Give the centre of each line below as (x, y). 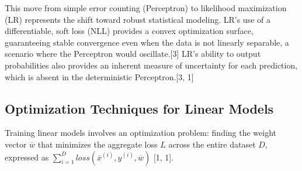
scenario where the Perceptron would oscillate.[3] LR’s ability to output (133, 54)
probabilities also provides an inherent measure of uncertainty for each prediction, (151, 65)
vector (16, 144)
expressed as (27, 157)
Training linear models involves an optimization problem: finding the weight (141, 133)
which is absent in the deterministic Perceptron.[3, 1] (99, 76)
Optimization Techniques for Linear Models (139, 108)
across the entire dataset (212, 144)
